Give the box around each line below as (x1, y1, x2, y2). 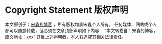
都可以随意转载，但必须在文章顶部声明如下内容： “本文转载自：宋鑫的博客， (5, 27, 158, 33)
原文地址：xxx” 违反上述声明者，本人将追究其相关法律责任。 (5, 34, 127, 40)
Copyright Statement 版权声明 (5, 4, 128, 16)
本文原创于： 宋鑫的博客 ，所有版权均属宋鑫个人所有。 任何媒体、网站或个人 (5, 22, 157, 27)
